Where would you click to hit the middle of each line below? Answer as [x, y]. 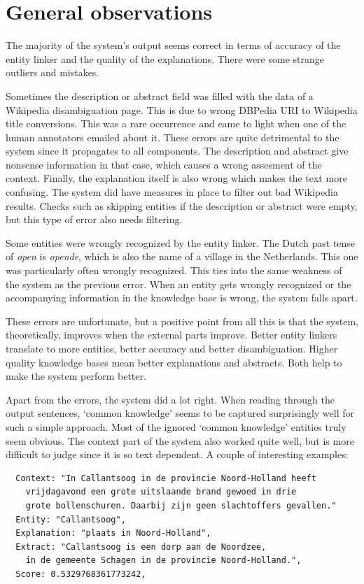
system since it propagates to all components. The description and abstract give [177, 151]
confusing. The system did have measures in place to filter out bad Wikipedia [172, 192]
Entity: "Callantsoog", [71, 519]
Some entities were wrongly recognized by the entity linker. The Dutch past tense [181, 242]
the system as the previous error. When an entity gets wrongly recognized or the [178, 284]
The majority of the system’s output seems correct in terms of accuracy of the [173, 45]
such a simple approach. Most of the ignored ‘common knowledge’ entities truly [176, 426]
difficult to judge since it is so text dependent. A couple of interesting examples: [177, 454]
